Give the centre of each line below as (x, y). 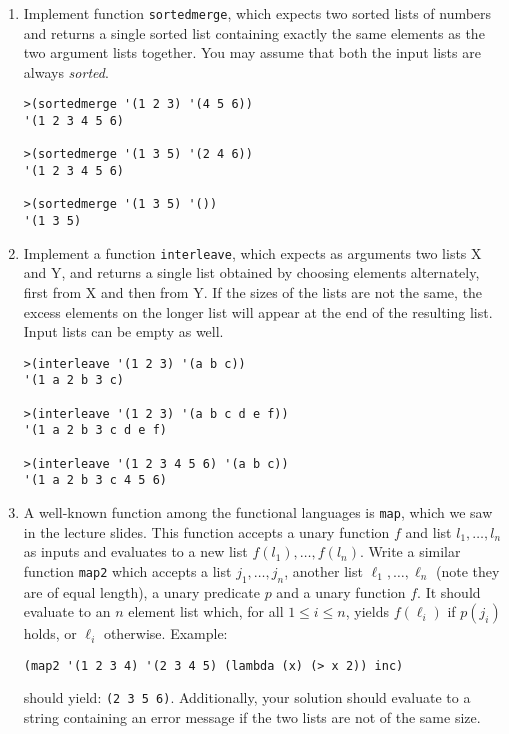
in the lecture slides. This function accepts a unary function (206, 531)
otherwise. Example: (165, 633)
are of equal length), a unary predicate (141, 591)
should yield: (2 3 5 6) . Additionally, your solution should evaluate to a (247, 697)
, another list (323, 570)
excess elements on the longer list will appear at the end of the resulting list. (258, 311)
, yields (367, 611)
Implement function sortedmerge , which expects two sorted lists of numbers (257, 13)
